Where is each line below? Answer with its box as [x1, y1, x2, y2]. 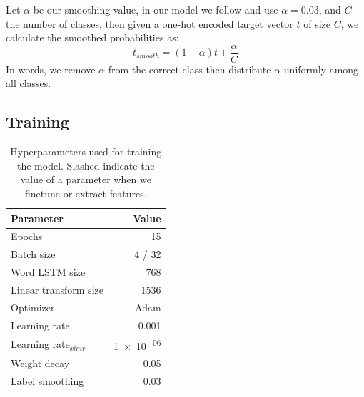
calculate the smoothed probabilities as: [6, 30, 179, 45]
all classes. [6, 76, 51, 91]
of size [303, 16, 330, 31]
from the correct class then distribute [108, 61, 271, 76]
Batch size [11, 247, 56, 262]
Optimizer [11, 299, 55, 314]
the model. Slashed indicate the [17, 158, 155, 172]
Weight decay [11, 356, 70, 371]
